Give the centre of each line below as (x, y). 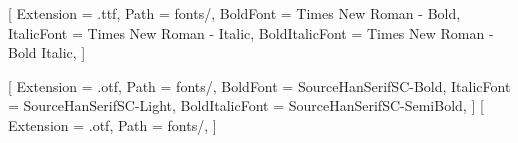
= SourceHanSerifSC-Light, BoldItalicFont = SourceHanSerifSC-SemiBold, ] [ (246, 105)
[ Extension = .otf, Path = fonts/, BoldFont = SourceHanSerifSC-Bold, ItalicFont (259, 85)
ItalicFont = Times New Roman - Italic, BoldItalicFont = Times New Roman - (251, 32)
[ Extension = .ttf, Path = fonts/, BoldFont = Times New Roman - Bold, (234, 13)
